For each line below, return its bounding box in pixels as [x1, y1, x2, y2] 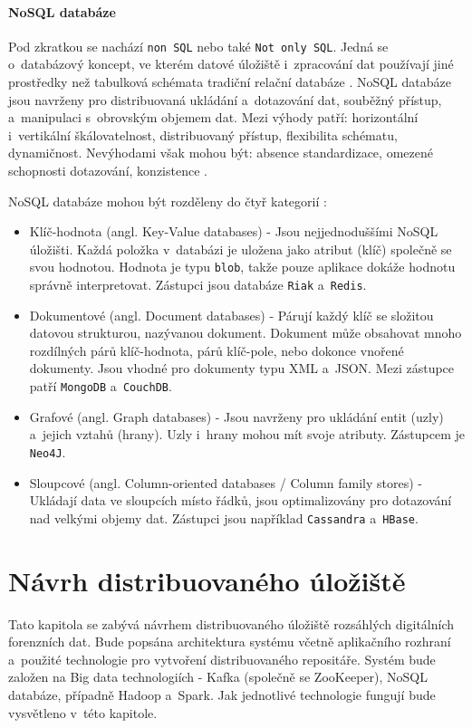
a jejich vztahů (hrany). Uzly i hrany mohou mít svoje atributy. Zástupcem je [29, 425, 465, 444]
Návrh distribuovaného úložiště [8, 561, 406, 599]
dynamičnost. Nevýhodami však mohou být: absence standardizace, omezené [8, 143, 433, 162]
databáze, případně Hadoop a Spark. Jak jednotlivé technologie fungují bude [8, 685, 436, 704]
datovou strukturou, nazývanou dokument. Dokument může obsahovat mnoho [29, 323, 462, 342]
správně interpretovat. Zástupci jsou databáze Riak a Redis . [29, 275, 367, 294]
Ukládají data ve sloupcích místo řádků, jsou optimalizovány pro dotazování [29, 491, 452, 510]
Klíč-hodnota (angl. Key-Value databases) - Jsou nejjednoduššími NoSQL [29, 222, 438, 241]
